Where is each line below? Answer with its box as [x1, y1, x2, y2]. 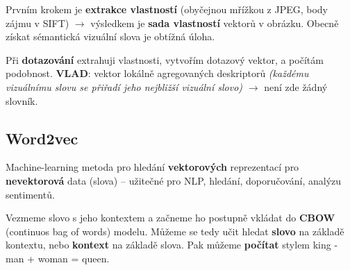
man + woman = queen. [6, 251, 110, 265]
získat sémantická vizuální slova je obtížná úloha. [6, 29, 215, 44]
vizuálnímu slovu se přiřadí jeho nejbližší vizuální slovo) [6, 79, 243, 94]
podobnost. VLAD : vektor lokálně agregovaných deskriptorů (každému [6, 66, 309, 81]
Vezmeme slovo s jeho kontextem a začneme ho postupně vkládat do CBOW [6, 210, 335, 225]
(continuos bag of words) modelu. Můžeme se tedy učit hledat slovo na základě [6, 223, 344, 238]
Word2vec [6, 127, 78, 149]
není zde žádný [264, 79, 328, 94]
